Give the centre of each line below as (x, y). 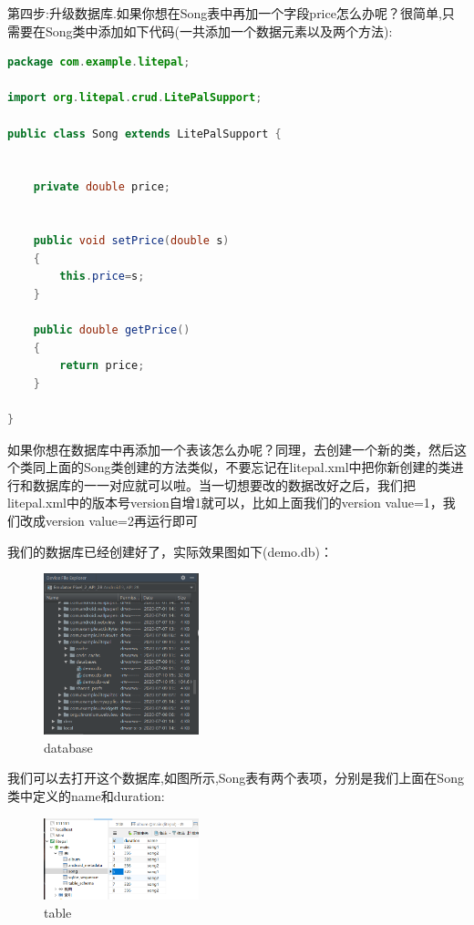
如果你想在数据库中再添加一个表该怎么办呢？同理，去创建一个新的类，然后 (231, 449)
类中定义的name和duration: (86, 795)
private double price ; (102, 187)
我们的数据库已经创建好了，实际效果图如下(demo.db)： (170, 551)
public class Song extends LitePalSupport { (144, 134)
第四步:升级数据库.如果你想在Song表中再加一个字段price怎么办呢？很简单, (225, 13)
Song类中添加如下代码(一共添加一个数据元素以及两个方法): (219, 31)
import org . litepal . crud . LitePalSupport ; (135, 98)
